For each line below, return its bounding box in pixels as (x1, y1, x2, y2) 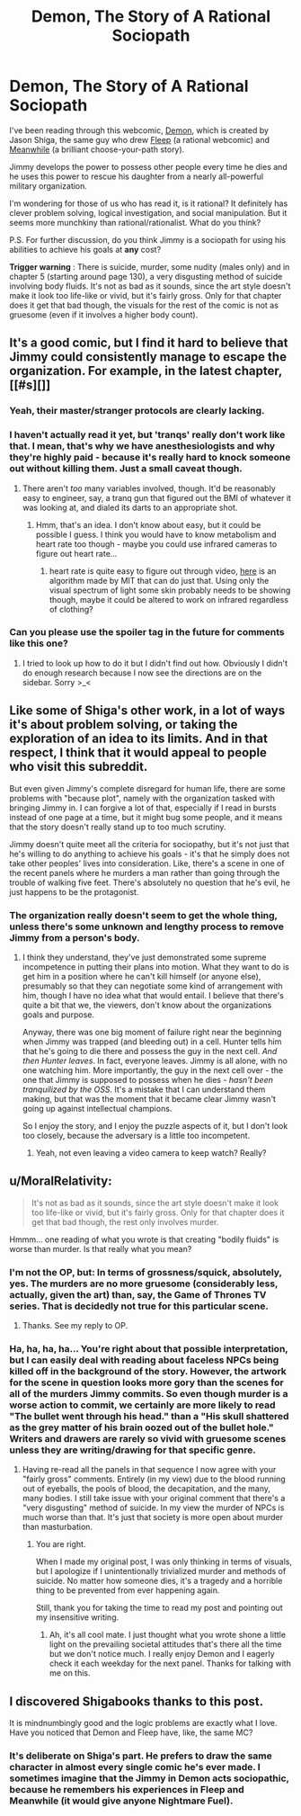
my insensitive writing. (35, 1612, 120, 1623)
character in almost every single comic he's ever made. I (9, 1761, 261, 1774)
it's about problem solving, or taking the (9, 717, 238, 732)
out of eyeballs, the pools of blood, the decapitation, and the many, (22, 1483, 271, 1494)
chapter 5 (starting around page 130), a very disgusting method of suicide (9, 271, 283, 282)
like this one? (9, 637, 69, 649)
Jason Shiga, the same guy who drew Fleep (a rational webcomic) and (9, 134, 270, 145)
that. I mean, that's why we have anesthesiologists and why (9, 440, 276, 452)
